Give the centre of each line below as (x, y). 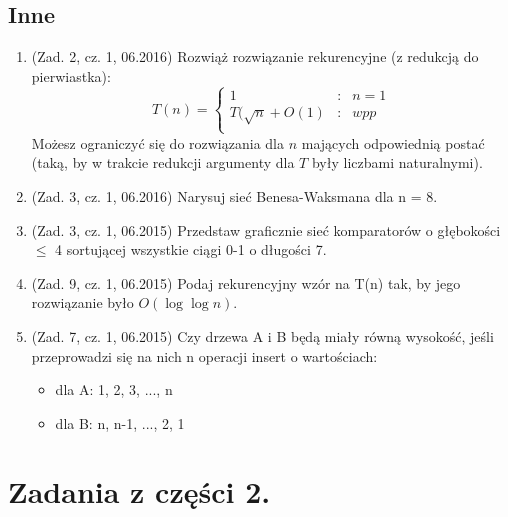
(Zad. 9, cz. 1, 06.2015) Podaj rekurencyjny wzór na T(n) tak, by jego (246, 282)
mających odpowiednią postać (393, 142)
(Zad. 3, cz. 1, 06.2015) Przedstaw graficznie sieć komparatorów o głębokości (266, 229)
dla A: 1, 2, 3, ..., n (114, 389)
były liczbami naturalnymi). (397, 162)
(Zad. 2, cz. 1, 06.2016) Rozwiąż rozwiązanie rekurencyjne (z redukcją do (255, 56)
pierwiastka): (71, 75)
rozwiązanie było (82, 302)
